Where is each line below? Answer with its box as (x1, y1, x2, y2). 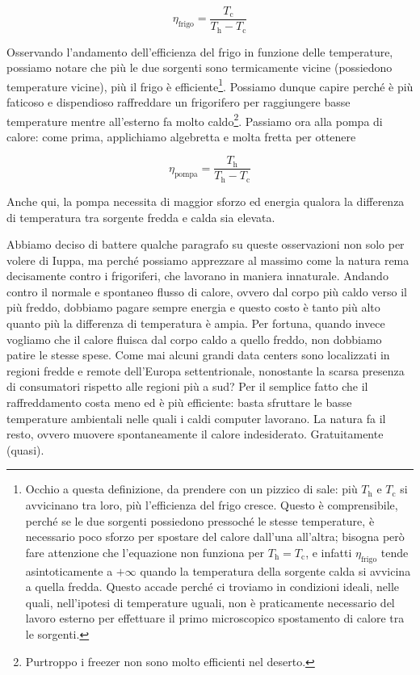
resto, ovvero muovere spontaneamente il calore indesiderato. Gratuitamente (6, 426, 384, 442)
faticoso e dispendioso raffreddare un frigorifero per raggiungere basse (6, 93, 351, 110)
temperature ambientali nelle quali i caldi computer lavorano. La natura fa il (6, 409, 386, 426)
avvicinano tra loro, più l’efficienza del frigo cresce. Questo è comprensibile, (25, 497, 398, 513)
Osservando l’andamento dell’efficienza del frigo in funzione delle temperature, (6, 43, 393, 60)
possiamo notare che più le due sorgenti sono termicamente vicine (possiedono (6, 59, 393, 76)
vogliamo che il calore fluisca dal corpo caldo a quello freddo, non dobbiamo (6, 330, 382, 347)
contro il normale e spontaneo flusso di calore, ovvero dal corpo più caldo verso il (6, 283, 407, 300)
